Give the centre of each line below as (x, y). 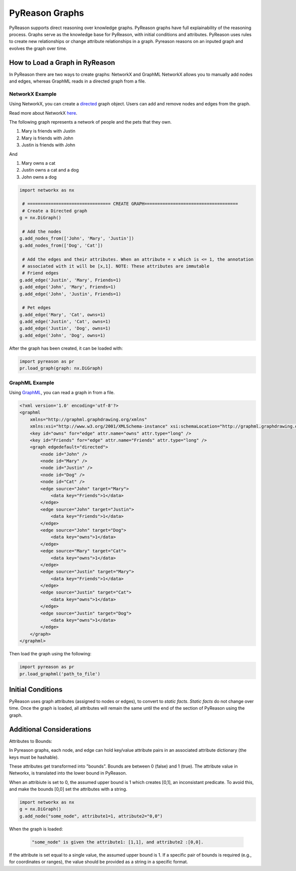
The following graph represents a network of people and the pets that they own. (91, 122)
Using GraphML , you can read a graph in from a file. (62, 392)
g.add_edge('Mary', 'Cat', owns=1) (62, 315)
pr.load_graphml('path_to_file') (60, 674)
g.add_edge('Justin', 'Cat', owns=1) (65, 322)
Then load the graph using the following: (50, 654)
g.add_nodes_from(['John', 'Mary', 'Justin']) (77, 238)
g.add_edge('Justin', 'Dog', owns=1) (65, 328)
